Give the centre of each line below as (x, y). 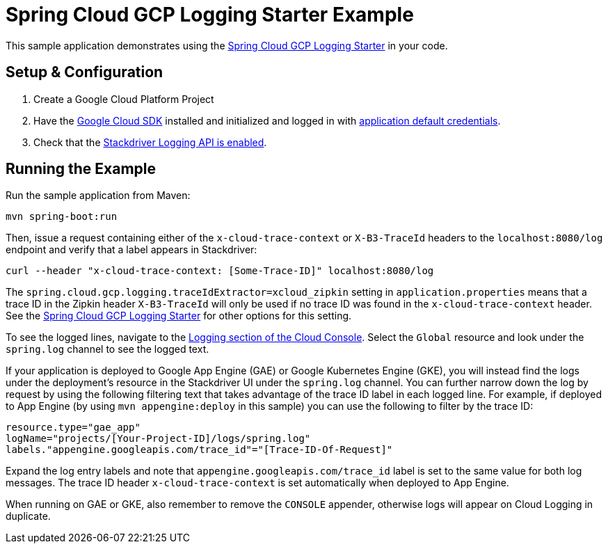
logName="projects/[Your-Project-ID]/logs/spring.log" (158, 439)
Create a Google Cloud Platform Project (124, 99)
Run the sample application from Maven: (98, 196)
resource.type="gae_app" (73, 428)
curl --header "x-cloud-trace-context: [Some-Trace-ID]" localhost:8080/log (220, 271)
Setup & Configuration (85, 72)
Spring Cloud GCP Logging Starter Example (210, 15)
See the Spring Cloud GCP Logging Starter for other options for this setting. (179, 316)
